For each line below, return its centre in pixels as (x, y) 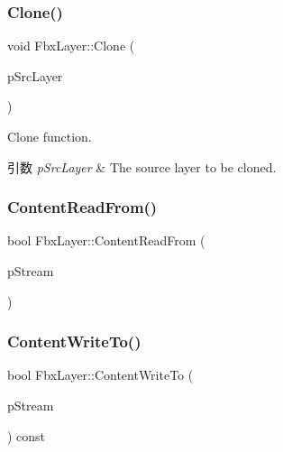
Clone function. (50, 136)
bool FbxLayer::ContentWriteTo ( (100, 375)
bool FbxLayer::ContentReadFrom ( (106, 240)
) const (27, 435)
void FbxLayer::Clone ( (71, 46)
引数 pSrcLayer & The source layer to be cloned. (142, 166)
